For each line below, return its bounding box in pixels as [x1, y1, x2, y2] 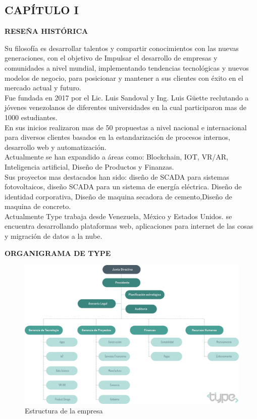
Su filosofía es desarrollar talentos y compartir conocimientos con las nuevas [5, 42, 239, 53]
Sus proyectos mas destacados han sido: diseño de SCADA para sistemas [5, 171, 229, 182]
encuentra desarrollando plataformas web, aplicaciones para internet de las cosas [5, 221, 253, 231]
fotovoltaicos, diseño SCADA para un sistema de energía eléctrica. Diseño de [5, 181, 242, 192]
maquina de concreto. [5, 201, 71, 212]
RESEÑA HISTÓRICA [5, 26, 88, 36]
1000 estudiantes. [5, 112, 58, 122]
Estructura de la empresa [25, 405, 103, 416]
